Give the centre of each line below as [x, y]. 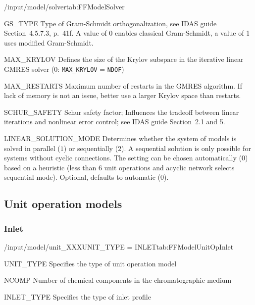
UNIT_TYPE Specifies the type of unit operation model [90, 263]
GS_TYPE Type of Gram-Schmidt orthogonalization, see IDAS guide [110, 23]
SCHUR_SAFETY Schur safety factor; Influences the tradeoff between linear [122, 112]
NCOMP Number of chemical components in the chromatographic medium [118, 280]
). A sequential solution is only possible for [186, 148]
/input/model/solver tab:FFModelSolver [64, 6]
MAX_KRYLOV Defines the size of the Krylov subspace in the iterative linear [124, 59]
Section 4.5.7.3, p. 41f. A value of [55, 33]
